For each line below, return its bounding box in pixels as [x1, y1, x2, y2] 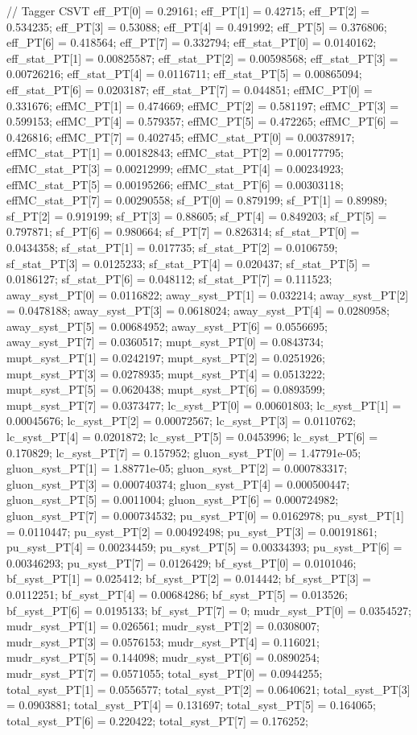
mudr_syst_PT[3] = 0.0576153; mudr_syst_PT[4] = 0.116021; [6, 633, 320, 650]
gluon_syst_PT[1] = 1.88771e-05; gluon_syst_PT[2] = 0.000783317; [6, 460, 348, 477]
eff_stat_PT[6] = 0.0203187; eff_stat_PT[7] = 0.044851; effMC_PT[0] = [6, 81, 373, 97]
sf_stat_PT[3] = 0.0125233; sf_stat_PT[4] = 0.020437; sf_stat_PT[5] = [6, 254, 370, 271]
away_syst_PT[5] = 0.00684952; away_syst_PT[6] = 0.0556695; [6, 317, 328, 334]
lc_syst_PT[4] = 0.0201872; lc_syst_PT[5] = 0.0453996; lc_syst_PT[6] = [6, 428, 378, 445]
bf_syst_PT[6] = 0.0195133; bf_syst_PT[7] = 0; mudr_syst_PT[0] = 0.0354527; [6, 601, 411, 618]
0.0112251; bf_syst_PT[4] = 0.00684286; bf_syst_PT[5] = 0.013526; [6, 585, 348, 602]
